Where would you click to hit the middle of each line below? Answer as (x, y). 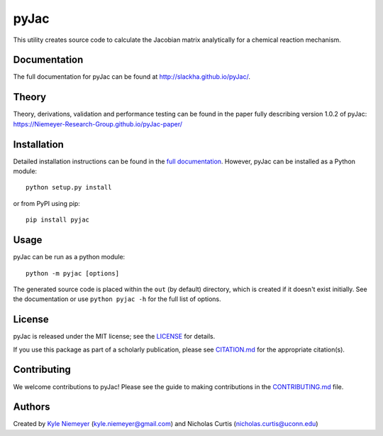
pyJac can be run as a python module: (69, 257)
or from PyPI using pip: (47, 203)
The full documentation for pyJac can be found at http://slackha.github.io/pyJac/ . (132, 77)
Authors (32, 407)
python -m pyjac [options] (73, 273)
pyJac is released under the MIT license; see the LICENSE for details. (114, 337)
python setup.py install (69, 187)
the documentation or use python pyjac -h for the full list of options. (117, 299)
